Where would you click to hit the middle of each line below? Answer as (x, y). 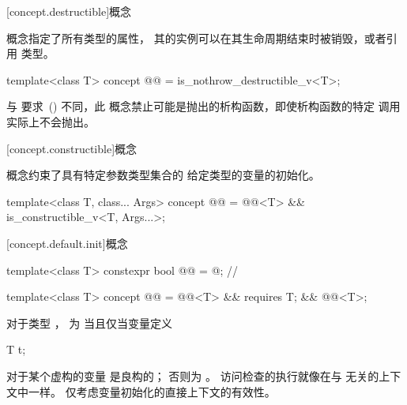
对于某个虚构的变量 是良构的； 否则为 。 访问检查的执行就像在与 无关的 (193, 375)
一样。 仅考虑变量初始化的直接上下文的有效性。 (152, 391)
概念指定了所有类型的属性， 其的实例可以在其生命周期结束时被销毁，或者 (196, 37)
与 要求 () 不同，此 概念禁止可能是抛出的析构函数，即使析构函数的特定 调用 (203, 106)
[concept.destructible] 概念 (69, 11)
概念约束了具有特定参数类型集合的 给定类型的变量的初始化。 (163, 175)
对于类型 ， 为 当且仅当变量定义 (89, 322)
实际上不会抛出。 (51, 121)
